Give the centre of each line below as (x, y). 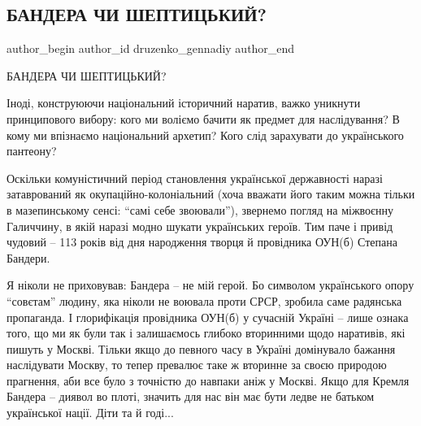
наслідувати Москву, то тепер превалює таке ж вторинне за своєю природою (197, 365)
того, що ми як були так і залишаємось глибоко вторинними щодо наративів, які (206, 333)
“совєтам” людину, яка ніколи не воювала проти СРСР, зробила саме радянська (204, 300)
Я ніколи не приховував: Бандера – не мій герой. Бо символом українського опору (210, 285)
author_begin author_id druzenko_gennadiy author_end (151, 48)
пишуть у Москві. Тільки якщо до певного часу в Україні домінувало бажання (201, 348)
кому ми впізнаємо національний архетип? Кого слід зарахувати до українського (205, 135)
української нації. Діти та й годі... (90, 413)
